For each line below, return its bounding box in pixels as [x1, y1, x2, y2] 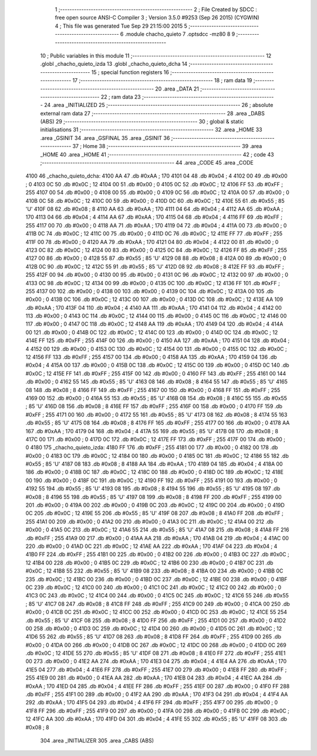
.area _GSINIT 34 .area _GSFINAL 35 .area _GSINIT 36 [40, 134, 170, 141]
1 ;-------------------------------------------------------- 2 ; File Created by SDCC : [55, 6, 258, 13]
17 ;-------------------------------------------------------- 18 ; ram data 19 [72, 77, 252, 84]
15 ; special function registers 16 [91, 68, 170, 76]
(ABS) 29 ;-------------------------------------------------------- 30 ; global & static [40, 118, 244, 125]
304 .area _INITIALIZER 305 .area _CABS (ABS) [40, 737, 154, 744]
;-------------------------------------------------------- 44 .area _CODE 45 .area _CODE [40, 159, 254, 166]
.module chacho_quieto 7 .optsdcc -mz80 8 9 [124, 31, 235, 38]
